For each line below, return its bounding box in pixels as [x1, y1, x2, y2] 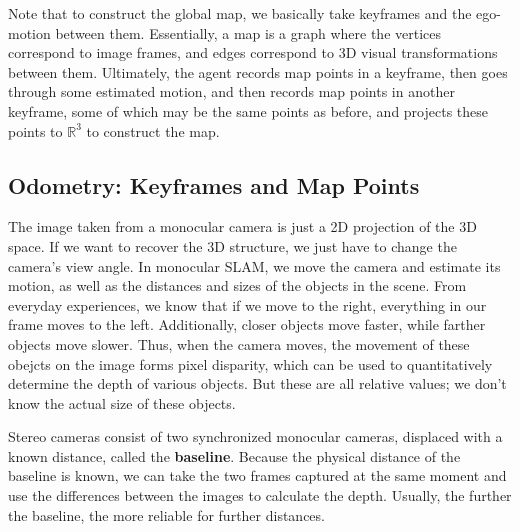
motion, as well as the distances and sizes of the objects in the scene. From [8, 275, 467, 296]
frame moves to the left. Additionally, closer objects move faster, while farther [8, 314, 486, 335]
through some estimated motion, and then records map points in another [8, 81, 455, 102]
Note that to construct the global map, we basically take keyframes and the [8, 3, 472, 23]
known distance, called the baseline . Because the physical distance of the [8, 445, 461, 466]
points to [8, 120, 63, 141]
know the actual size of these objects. [8, 392, 236, 413]
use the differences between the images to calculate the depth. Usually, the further [8, 485, 512, 506]
